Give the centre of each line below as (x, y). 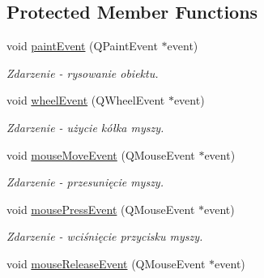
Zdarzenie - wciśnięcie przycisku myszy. (105, 236)
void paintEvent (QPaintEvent (82, 46)
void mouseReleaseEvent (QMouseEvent (106, 263)
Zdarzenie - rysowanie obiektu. (83, 73)
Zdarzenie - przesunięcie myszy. (85, 182)
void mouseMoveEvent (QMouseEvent (101, 154)
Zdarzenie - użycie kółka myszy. (85, 127)
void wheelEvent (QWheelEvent (86, 100)
